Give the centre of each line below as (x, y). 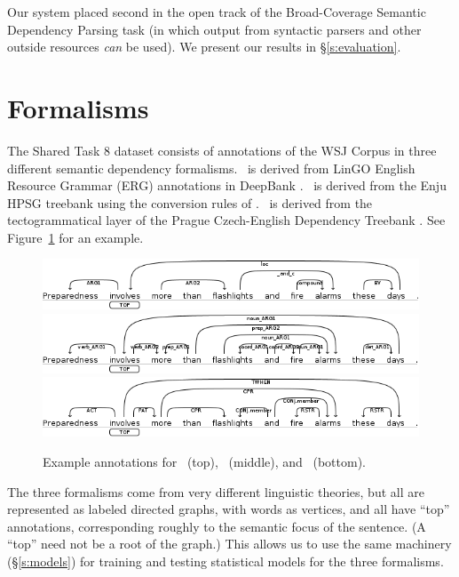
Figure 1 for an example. (75, 237)
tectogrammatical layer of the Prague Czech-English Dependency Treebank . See (226, 220)
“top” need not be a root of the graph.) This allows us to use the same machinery (229, 544)
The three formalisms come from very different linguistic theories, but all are (216, 491)
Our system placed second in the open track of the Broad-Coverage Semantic (217, 12)
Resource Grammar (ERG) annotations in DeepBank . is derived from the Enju (227, 185)
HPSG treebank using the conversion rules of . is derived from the (190, 202)
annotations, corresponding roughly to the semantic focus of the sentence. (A (217, 526)
